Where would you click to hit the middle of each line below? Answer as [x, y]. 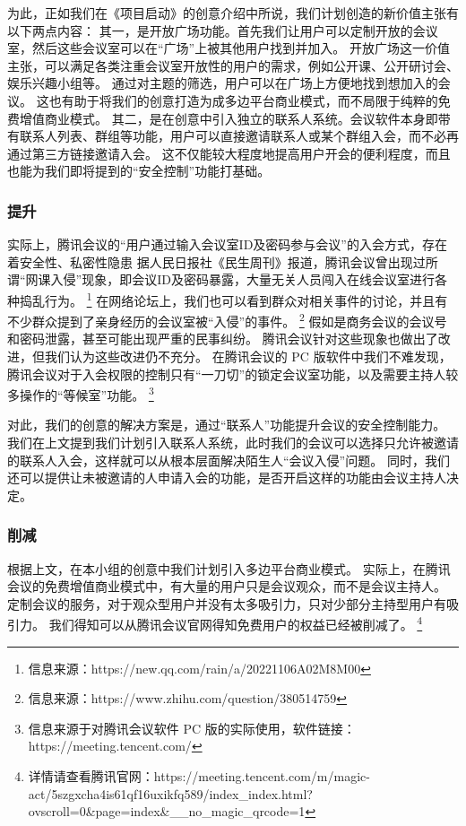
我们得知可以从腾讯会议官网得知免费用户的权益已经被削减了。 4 [236, 623]
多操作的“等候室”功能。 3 [81, 393]
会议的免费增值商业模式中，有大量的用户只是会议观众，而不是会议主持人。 [227, 586]
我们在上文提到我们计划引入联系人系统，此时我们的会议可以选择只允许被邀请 [233, 443]
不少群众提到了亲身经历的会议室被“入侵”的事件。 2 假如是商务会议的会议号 [227, 320]
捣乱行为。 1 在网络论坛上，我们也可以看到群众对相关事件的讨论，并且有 [233, 299]
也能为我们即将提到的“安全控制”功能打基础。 [139, 171]
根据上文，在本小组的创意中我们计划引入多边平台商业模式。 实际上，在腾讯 [229, 568]
